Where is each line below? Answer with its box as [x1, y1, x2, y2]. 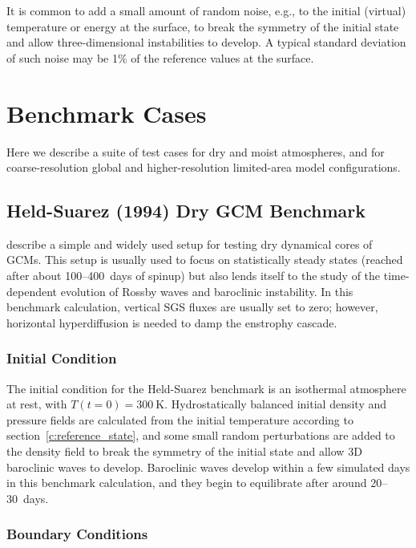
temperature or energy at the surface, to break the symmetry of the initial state [6, 18, 399, 35]
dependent [6, 282, 58, 299]
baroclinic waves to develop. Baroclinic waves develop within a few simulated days [6, 458, 410, 475]
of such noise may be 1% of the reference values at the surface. [6, 49, 314, 66]
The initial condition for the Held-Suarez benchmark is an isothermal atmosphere [6, 380, 406, 396]
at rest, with [6, 396, 67, 412]
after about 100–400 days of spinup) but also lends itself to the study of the [6, 267, 381, 284]
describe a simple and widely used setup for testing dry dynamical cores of [6, 235, 373, 252]
